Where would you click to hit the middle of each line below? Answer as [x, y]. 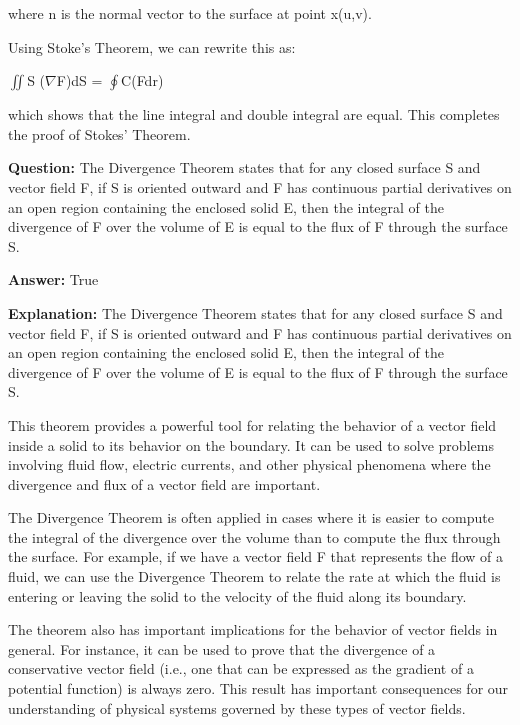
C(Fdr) [142, 80]
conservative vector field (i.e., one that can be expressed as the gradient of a [241, 668]
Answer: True [53, 279]
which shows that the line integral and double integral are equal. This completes [254, 114]
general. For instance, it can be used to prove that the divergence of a [222, 648]
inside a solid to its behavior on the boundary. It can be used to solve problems [251, 444]
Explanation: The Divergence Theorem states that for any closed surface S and [255, 312]
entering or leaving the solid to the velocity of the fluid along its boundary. [237, 595]
